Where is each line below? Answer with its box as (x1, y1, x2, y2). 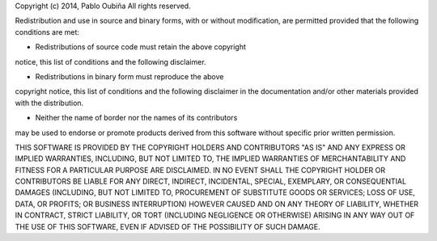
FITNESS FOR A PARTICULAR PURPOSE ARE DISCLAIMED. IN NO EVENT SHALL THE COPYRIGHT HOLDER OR (15, 165, 386, 175)
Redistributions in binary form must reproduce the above (35, 71, 224, 81)
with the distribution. (15, 98, 84, 108)
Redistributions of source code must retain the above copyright (35, 42, 247, 52)
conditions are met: (15, 27, 80, 36)
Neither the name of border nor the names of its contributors (35, 113, 238, 123)
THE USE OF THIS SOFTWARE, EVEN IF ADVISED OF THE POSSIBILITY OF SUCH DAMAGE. (15, 222, 321, 231)
